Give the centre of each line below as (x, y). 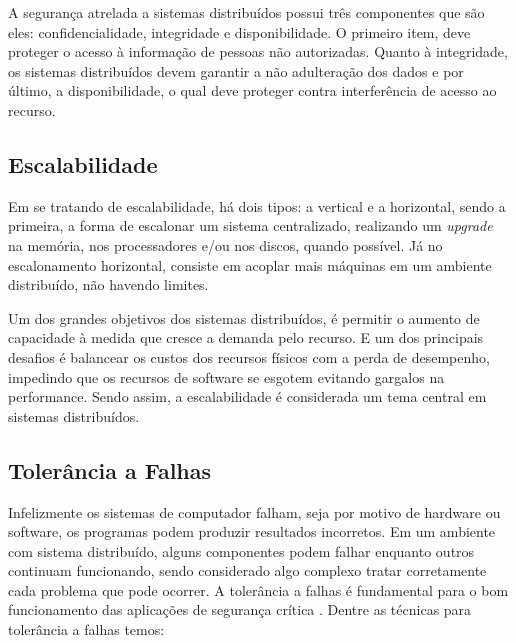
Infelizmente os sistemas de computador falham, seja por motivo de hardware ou (254, 511)
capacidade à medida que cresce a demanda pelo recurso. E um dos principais (246, 337)
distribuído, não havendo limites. (108, 284)
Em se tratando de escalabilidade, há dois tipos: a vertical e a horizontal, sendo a (257, 205)
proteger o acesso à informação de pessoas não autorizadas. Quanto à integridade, (258, 51)
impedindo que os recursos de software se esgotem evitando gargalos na (226, 376)
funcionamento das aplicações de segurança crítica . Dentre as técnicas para (240, 609)
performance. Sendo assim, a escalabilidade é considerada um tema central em (247, 396)
